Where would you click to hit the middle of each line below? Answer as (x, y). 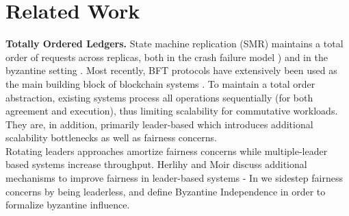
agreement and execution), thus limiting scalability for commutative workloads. (172, 111)
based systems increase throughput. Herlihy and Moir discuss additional (156, 164)
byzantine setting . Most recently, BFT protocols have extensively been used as (171, 70)
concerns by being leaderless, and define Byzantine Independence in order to (166, 191)
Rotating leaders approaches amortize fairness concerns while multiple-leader (167, 151)
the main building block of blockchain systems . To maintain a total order (160, 83)
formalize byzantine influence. (68, 205)
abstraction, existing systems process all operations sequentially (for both (159, 97)
